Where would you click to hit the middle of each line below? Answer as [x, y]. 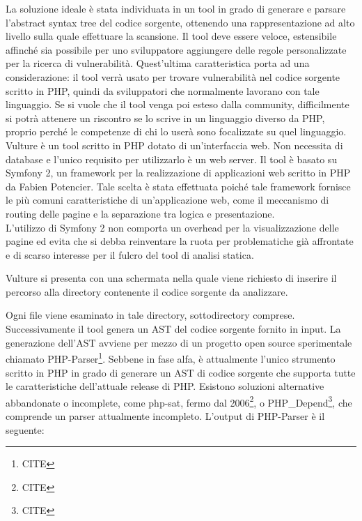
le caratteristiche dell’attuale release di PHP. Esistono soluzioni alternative [165, 386]
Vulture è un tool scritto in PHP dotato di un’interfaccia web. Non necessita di [174, 145]
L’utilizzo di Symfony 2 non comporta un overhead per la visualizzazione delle [172, 227]
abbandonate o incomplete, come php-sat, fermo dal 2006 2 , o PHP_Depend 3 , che [179, 401]
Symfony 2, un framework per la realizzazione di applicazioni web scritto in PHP [178, 173]
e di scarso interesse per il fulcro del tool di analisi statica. [130, 254]
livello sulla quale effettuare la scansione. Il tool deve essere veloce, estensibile [171, 36]
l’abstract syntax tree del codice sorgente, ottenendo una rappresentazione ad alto [180, 22]
